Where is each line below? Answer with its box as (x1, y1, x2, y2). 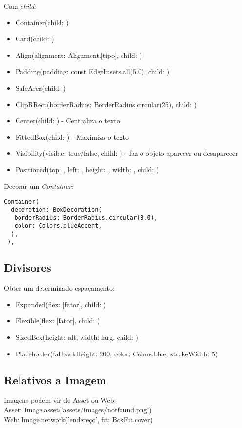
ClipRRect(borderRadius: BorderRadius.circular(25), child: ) (15, 99, 197, 109)
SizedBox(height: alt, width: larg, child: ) (15, 332, 138, 342)
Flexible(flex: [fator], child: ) (15, 316, 100, 326)
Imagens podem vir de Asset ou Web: (4, 395, 116, 405)
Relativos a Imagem (4, 372, 106, 387)
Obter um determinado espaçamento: (4, 283, 115, 293)
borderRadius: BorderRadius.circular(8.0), (14, 214, 158, 222)
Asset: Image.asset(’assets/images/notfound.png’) (4, 405, 152, 415)
